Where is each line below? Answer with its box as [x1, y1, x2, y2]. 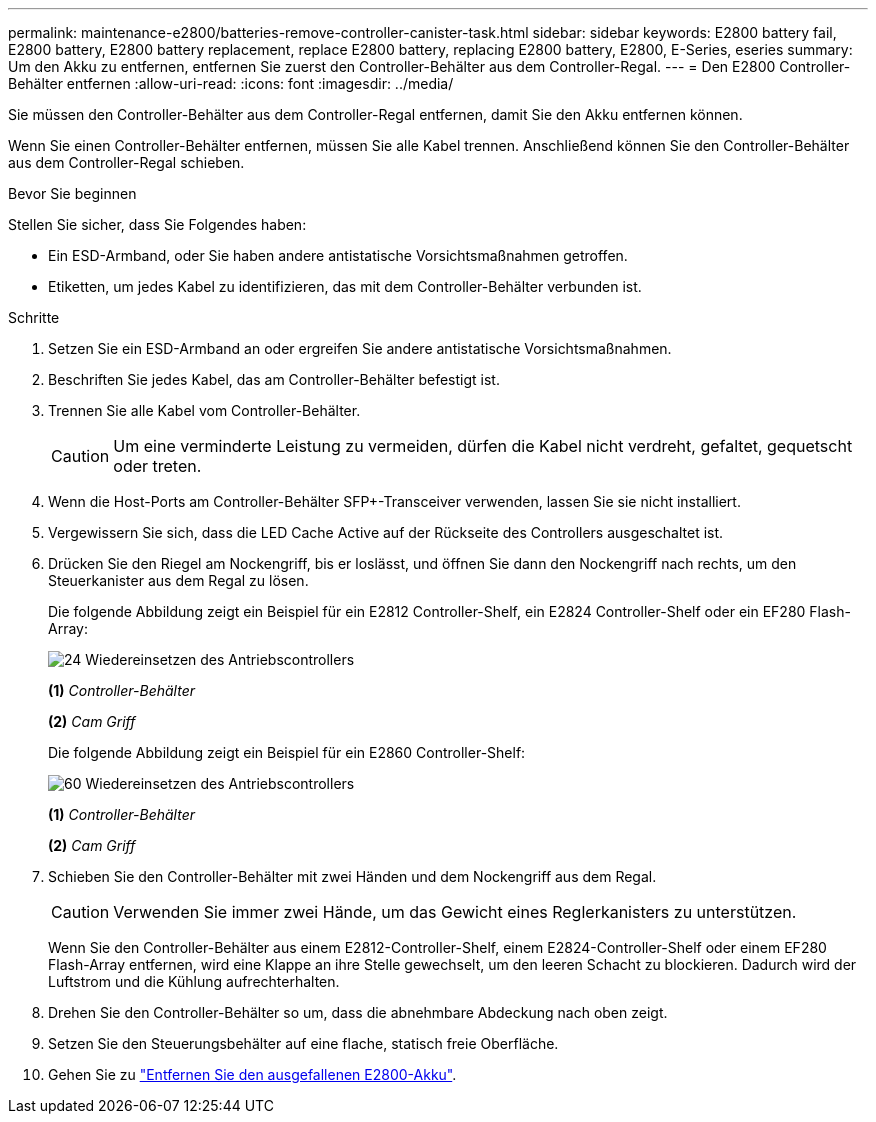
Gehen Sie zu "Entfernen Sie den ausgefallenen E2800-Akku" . [48, 1066, 457, 1083]
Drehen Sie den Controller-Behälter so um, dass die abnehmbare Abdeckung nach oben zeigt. [48, 1004, 668, 1021]
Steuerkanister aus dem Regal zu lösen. [48, 572, 309, 589]
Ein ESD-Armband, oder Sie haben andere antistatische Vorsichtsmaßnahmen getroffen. [48, 247, 628, 264]
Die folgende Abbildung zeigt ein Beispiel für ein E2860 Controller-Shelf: [48, 744, 526, 761]
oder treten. [113, 456, 202, 476]
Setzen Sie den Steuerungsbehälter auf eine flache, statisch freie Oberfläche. [48, 1035, 559, 1052]
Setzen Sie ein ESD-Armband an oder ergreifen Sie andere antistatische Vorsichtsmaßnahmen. [48, 340, 672, 357]
